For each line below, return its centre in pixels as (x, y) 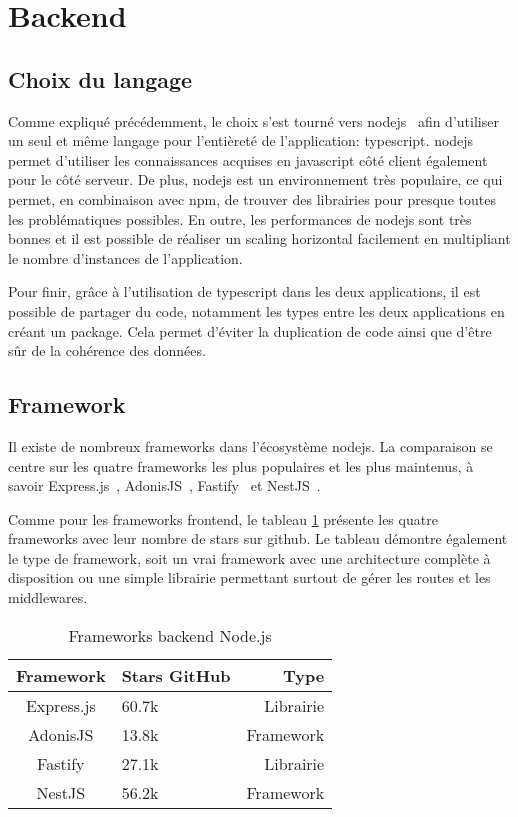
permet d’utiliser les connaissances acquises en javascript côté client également (248, 159)
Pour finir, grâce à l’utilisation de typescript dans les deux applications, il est (244, 291)
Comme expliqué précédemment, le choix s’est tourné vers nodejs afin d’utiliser (253, 120)
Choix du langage (100, 78)
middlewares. (48, 597)
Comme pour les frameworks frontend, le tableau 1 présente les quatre (223, 518)
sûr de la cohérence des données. (107, 350)
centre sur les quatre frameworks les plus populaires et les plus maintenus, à (241, 465)
